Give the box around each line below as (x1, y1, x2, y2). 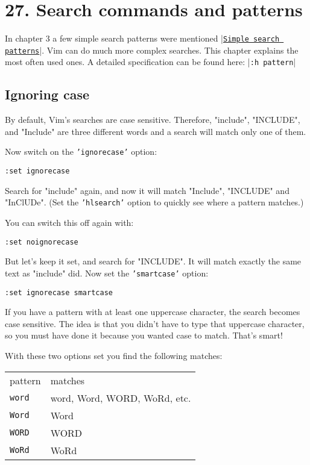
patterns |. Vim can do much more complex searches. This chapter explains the (5, 43, 299, 56)
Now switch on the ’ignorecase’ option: (5, 145, 157, 158)
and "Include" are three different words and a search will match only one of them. (5, 125, 306, 137)
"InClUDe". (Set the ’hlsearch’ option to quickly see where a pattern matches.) (5, 196, 304, 208)
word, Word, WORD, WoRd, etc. (50, 390, 191, 405)
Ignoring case (5, 85, 89, 104)
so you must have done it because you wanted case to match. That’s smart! (5, 329, 283, 342)
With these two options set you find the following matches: (5, 349, 223, 361)
